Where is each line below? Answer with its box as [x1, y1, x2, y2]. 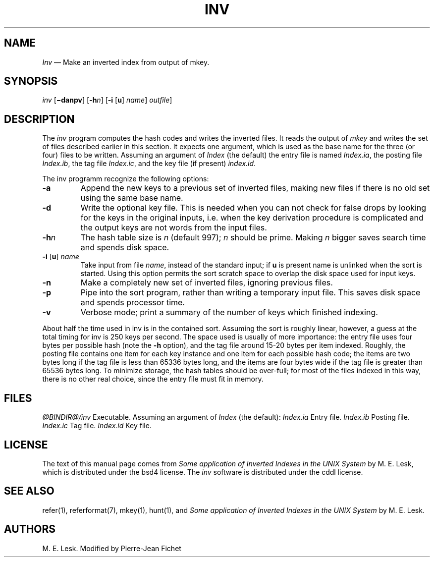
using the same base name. [80, 193, 183, 203]
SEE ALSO [4, 485, 54, 498]
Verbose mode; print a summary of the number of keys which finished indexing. [80, 307, 378, 318]
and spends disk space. [80, 242, 169, 253]
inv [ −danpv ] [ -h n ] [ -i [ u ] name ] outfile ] [42, 96, 172, 105]
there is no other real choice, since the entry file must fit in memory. [42, 375, 264, 384]
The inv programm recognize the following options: [42, 174, 209, 183]
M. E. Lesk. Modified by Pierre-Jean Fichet [42, 544, 181, 553]
